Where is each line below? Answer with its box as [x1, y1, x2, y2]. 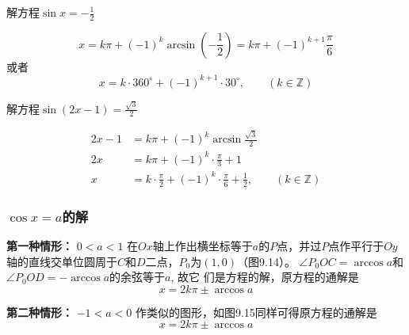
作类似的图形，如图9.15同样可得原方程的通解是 [135, 303, 377, 320]
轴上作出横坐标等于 [152, 237, 253, 253]
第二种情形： [6, 303, 73, 320]
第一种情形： [6, 237, 73, 253]
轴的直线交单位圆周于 [6, 253, 117, 269]
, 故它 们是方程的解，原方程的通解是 [170, 268, 359, 285]
